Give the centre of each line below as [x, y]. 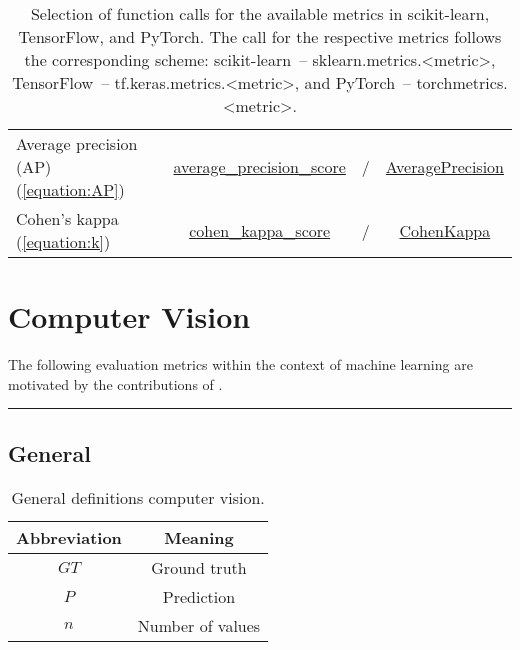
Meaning [199, 537]
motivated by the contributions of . [115, 383]
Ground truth [199, 567]
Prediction [199, 596]
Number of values [199, 625]
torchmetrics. [462, 82]
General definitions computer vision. [138, 497]
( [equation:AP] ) [70, 189]
